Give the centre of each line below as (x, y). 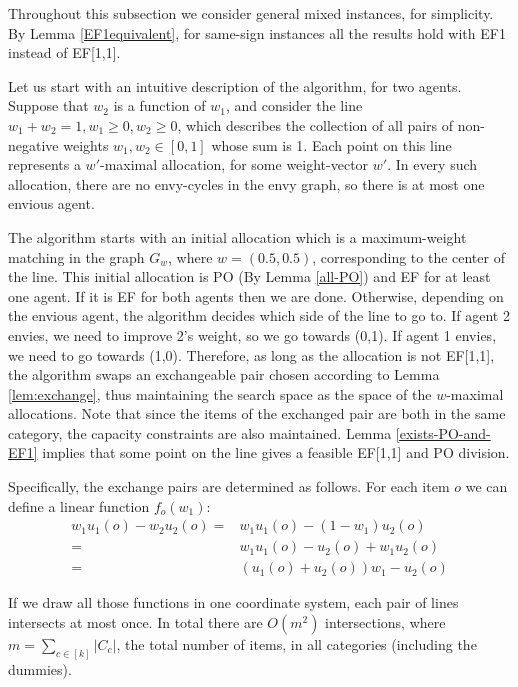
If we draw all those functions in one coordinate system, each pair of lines (233, 602)
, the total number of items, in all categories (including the (296, 643)
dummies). (40, 668)
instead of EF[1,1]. (64, 52)
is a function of (159, 105)
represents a (44, 164)
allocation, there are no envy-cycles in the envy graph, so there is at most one (246, 183)
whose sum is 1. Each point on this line (331, 144)
